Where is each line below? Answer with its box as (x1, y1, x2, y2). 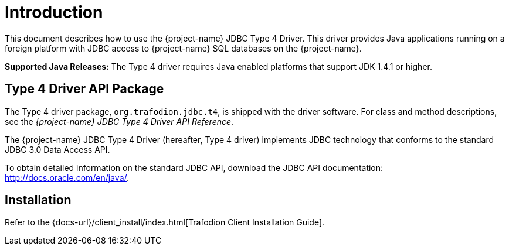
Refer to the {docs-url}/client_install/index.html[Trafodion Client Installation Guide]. (5, 217, 325, 228)
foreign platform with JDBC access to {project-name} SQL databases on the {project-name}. (5, 43, 362, 53)
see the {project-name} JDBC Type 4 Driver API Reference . (5, 116, 234, 126)
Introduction (5, 2, 103, 22)
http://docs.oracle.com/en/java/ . (5, 172, 130, 183)
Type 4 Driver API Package (5, 81, 164, 97)
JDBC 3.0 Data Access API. (5, 144, 110, 155)
